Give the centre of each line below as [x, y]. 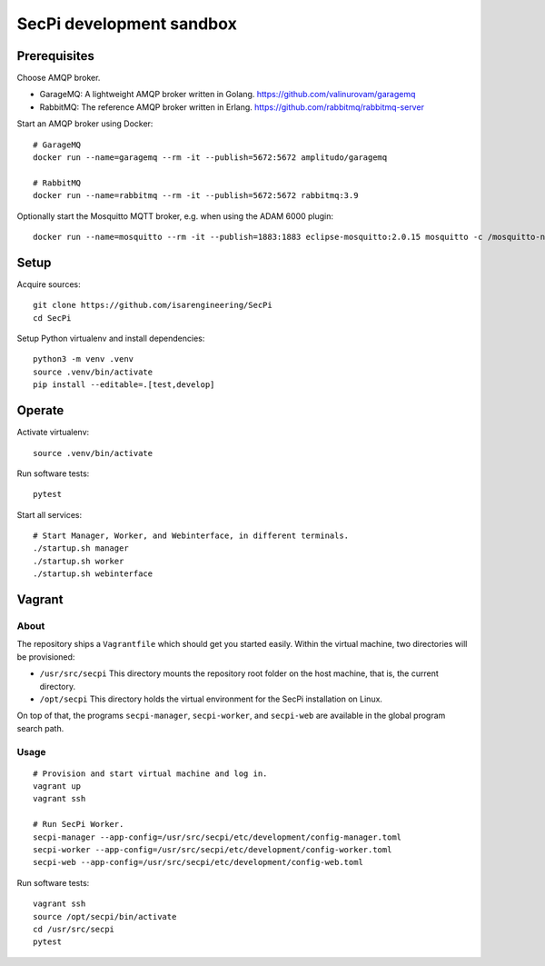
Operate [40, 410]
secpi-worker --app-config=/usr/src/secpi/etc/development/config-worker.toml [213, 850]
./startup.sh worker [79, 561]
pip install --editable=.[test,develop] [124, 385]
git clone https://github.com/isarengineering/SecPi [153, 305]
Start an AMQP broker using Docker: [85, 124]
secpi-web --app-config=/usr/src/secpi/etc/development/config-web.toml [198, 862]
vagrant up [57, 787]
